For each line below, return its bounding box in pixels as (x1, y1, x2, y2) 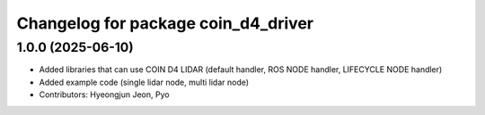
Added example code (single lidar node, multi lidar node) (39, 77, 250, 87)
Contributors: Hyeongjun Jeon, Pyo (39, 89, 170, 100)
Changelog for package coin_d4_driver (16, 13, 314, 33)
